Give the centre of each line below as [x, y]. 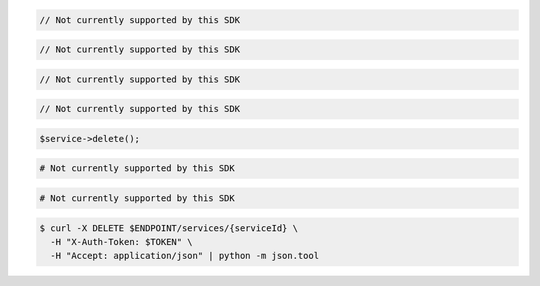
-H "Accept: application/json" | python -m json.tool [185, 256]
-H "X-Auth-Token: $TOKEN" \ [122, 242]
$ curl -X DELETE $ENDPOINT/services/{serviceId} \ [169, 228]
